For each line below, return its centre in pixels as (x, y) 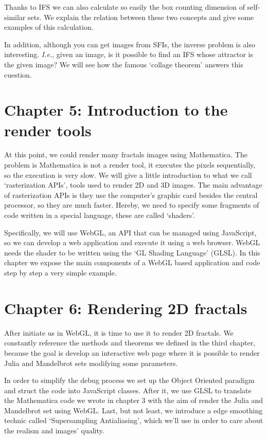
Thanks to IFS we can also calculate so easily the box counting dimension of (124, 7)
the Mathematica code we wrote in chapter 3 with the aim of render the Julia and (134, 400)
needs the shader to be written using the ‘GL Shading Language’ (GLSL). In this (132, 252)
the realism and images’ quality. (54, 431)
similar (15, 17)
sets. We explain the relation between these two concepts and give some (141, 17)
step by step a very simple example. (60, 272)
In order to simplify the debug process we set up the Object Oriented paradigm (129, 380)
